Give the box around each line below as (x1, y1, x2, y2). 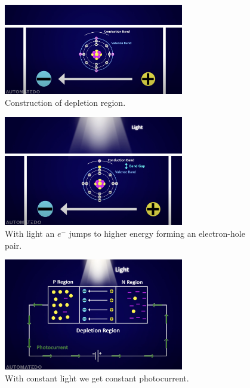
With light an (5, 227, 55, 240)
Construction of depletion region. (5, 96, 126, 108)
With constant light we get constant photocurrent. (5, 371, 189, 384)
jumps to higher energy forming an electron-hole (69, 227, 245, 240)
